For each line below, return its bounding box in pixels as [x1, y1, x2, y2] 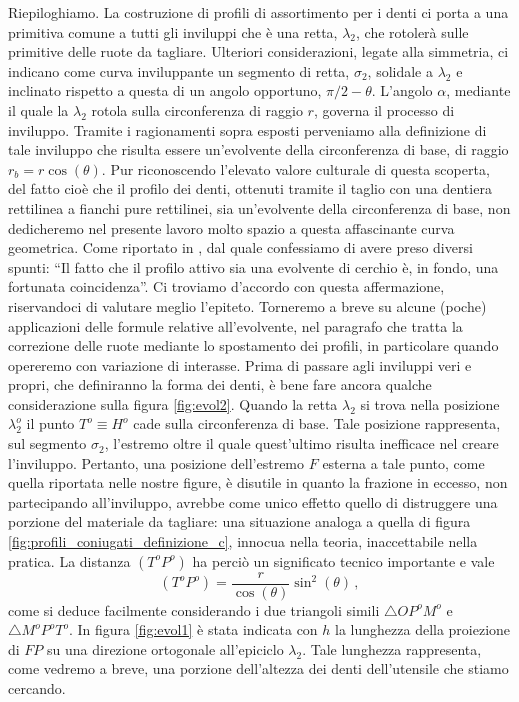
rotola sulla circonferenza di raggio [91, 99, 303, 120]
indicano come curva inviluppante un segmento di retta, [8, 60, 350, 81]
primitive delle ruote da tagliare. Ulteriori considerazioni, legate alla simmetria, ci [8, 41, 509, 62]
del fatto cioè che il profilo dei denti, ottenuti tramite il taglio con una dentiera [8, 178, 492, 199]
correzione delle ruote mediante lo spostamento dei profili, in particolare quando [8, 335, 499, 356]
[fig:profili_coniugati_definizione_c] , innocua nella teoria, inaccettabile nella [8, 531, 478, 552]
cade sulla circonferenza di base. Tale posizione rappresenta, [133, 413, 501, 434]
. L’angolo [371, 80, 433, 101]
